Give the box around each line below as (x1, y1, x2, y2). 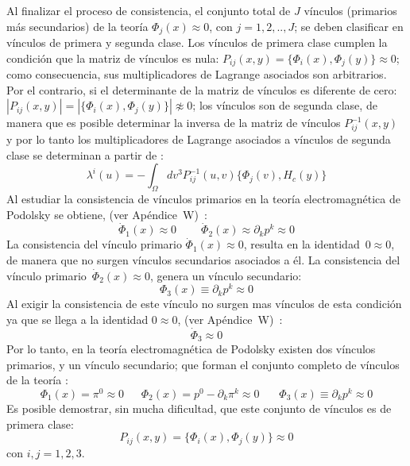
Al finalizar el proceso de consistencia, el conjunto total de (6, 2, 291, 18)
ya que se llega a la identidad (6, 310, 149, 327)
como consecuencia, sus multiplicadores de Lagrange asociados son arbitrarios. (6, 66, 387, 83)
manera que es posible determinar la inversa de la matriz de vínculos (6, 114, 341, 131)
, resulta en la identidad (243, 236, 360, 252)
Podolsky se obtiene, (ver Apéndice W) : (6, 206, 207, 222)
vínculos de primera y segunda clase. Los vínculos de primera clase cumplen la (6, 34, 388, 51)
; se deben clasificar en (294, 17, 404, 34)
